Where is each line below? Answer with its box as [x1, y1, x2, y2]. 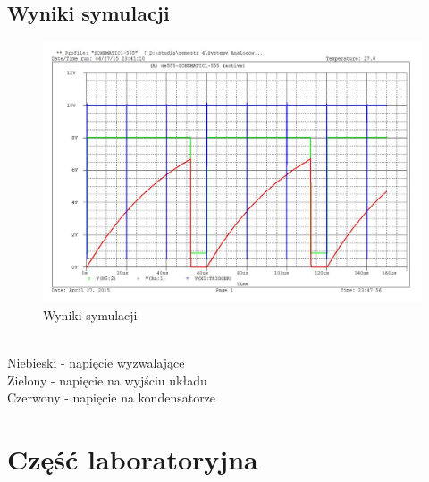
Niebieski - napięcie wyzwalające [7, 353, 185, 372]
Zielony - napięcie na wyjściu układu [7, 370, 207, 389]
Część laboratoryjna [7, 441, 258, 478]
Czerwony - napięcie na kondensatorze [7, 388, 216, 407]
